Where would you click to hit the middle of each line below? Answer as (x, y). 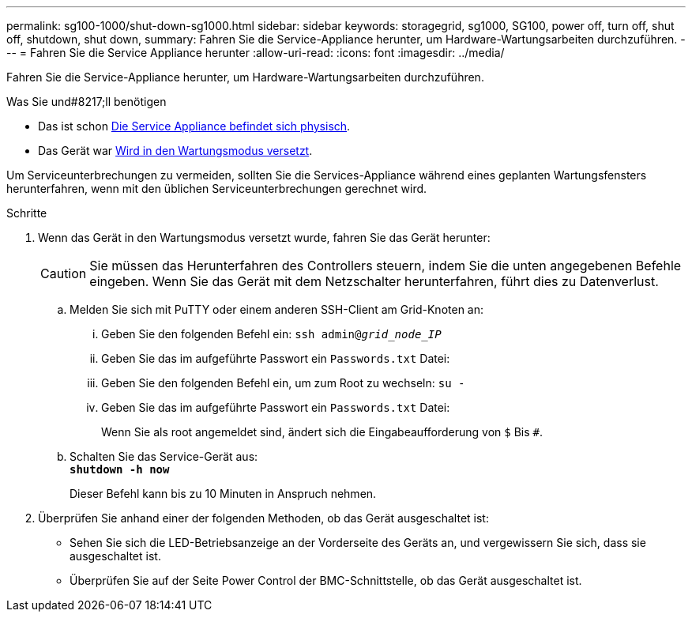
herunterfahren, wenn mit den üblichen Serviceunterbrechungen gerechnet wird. (217, 188)
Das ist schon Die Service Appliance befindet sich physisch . (194, 126)
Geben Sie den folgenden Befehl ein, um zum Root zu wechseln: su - (283, 383)
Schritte (27, 213)
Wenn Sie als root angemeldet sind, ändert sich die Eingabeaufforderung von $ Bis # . (322, 432)
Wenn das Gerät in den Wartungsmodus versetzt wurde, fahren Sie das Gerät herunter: (264, 237)
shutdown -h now (120, 469)
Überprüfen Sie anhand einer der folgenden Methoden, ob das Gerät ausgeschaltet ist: (263, 518)
